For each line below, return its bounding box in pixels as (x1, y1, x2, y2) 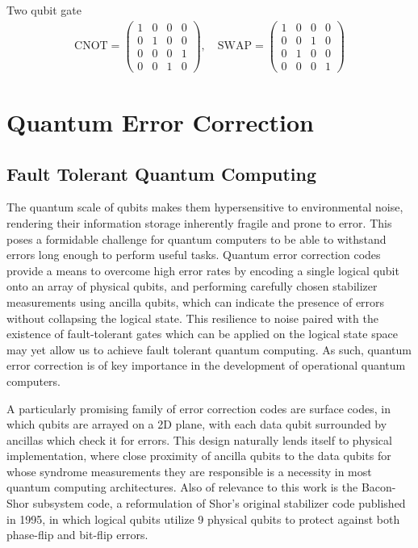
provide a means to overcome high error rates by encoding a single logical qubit (6, 261, 399, 278)
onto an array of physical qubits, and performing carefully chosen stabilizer (6, 278, 378, 295)
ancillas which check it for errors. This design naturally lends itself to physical (6, 431, 392, 448)
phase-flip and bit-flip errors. (6, 526, 148, 543)
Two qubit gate (6, 2, 82, 18)
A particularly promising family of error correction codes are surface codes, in (6, 399, 391, 416)
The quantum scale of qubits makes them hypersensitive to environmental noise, (6, 199, 403, 215)
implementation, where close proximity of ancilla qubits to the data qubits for (6, 447, 391, 464)
